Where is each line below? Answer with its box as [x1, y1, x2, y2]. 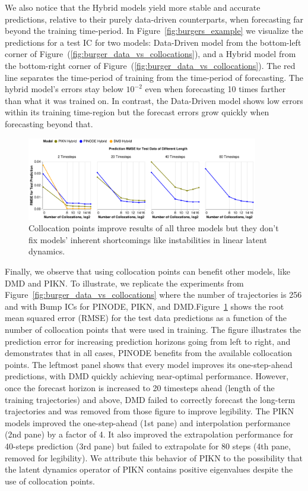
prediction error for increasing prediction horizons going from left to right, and [5, 335, 291, 347]
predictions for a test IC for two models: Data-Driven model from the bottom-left [5, 36, 301, 48]
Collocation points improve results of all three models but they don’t [28, 222, 279, 234]
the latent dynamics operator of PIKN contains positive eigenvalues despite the [5, 463, 293, 476]
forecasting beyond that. [5, 117, 93, 130]
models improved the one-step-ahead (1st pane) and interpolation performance [5, 416, 291, 429]
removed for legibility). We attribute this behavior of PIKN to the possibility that [5, 451, 303, 464]
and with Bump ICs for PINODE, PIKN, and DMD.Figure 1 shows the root [5, 300, 284, 312]
